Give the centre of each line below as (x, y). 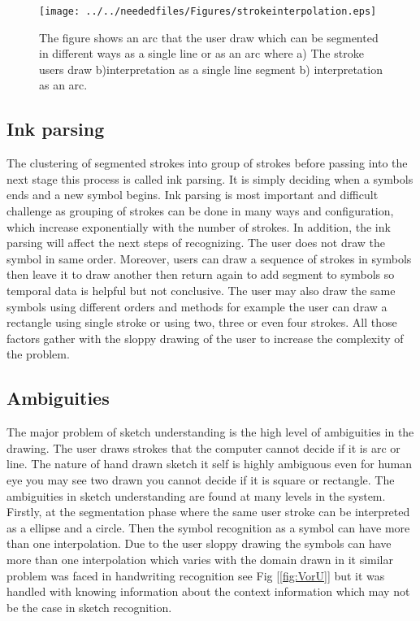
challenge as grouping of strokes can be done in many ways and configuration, (200, 211)
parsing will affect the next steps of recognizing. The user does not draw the (196, 243)
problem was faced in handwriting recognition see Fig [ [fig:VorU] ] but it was (196, 575)
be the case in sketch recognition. (89, 607)
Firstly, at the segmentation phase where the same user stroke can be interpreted (208, 512)
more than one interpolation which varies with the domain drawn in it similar (200, 559)
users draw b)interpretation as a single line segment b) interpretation (211, 69)
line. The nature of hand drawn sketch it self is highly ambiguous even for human (209, 464)
